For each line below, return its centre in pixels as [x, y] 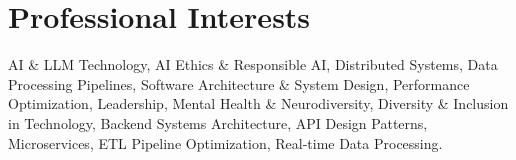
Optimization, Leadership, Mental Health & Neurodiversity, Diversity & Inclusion [258, 103]
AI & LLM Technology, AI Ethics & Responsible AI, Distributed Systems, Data [253, 64]
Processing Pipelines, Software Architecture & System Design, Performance [239, 83]
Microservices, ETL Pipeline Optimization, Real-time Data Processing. [225, 142]
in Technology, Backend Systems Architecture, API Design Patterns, [218, 122]
